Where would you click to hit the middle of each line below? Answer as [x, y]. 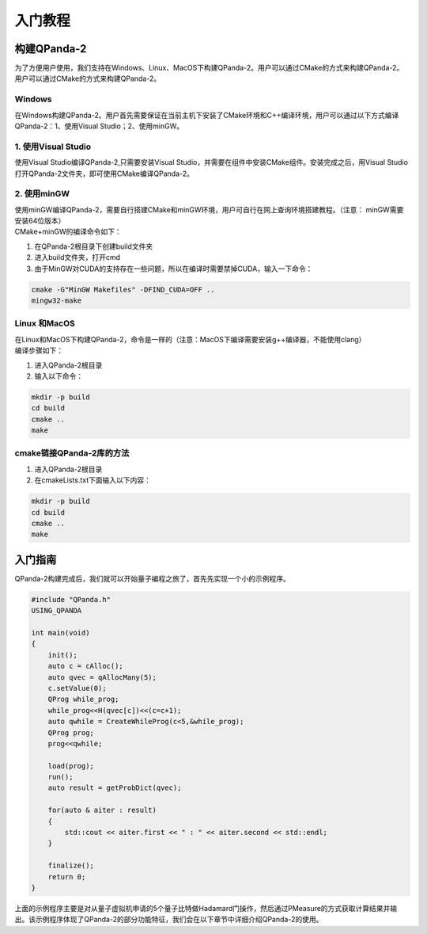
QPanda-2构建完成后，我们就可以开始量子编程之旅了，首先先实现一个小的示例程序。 [152, 578]
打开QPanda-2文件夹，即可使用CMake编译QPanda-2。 [104, 173]
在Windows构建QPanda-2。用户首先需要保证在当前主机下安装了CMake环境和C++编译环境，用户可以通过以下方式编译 [207, 115]
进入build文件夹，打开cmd [77, 257]
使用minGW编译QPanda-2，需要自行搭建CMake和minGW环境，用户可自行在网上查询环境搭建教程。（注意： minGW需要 [209, 209]
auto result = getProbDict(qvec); [115, 788]
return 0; [67, 877]
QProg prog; [71, 732]
